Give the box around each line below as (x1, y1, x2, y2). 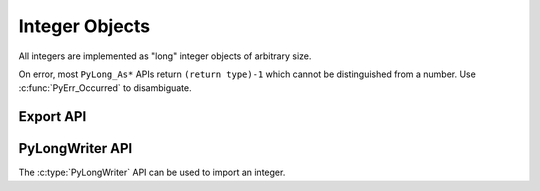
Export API (18, 108, 87, 125)
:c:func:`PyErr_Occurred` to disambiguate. (18, 82, 192, 94)
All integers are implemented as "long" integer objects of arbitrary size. (18, 50, 312, 62)
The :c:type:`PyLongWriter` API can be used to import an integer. (18, 166, 286, 179)
